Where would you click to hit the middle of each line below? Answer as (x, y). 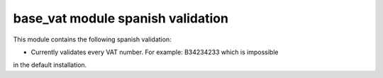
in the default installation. (50, 65)
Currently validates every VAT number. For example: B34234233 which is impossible (155, 52)
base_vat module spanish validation (121, 18)
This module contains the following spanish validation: (92, 39)
